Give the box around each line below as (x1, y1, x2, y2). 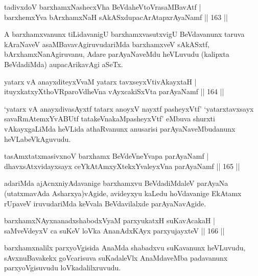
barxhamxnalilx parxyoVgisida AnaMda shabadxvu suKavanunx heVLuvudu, (4, 242, 246, 253)
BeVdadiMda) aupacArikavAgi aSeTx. (4, 58, 123, 69)
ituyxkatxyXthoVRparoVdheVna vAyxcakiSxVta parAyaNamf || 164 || (4, 86, 224, 97)
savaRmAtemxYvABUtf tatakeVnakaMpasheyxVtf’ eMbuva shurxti (4, 113, 215, 124)
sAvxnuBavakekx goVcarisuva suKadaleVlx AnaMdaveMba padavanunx (4, 252, 228, 263)
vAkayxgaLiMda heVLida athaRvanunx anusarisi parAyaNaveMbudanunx (4, 123, 236, 134)
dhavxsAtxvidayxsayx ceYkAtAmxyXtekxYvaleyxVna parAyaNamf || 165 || (4, 160, 240, 171)
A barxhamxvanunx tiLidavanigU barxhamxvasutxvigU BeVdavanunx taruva (4, 29, 245, 39)
